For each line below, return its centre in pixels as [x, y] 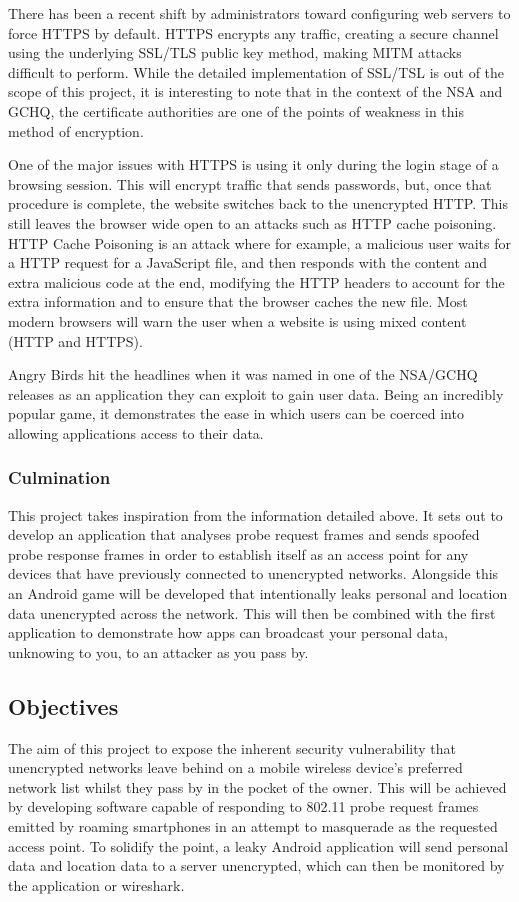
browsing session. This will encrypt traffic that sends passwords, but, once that [250, 183]
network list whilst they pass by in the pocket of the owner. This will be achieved [257, 786]
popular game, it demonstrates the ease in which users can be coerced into [236, 413]
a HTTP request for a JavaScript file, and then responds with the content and [248, 262]
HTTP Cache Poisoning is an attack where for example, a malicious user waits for [259, 242]
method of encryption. [76, 130]
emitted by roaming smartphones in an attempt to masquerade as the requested [253, 826]
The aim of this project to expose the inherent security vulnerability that [232, 747]
